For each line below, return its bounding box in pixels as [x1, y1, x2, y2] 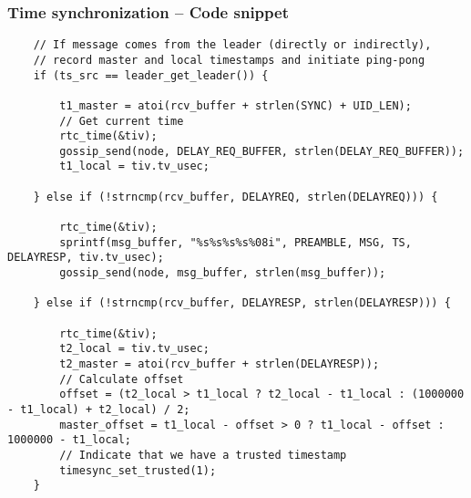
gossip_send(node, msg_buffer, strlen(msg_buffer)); [59, 266, 386, 280]
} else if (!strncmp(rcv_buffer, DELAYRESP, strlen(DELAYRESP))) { [33, 296, 451, 310]
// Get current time [59, 114, 184, 128]
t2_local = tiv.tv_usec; [59, 342, 210, 356]
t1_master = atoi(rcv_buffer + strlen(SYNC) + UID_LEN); [59, 99, 412, 112]
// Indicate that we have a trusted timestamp [59, 448, 347, 462]
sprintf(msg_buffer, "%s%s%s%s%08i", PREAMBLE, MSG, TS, [59, 235, 412, 249]
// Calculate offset [59, 372, 184, 386]
